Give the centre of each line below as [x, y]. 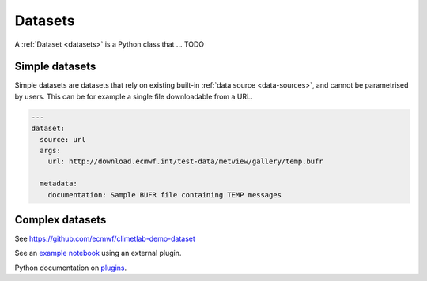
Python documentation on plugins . [71, 268]
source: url [63, 139]
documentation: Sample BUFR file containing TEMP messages [165, 195]
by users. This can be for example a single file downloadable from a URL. [134, 96]
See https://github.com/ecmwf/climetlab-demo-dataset [105, 239]
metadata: [59, 184]
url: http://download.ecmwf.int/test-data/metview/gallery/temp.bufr [185, 161]
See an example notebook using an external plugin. [98, 253]
